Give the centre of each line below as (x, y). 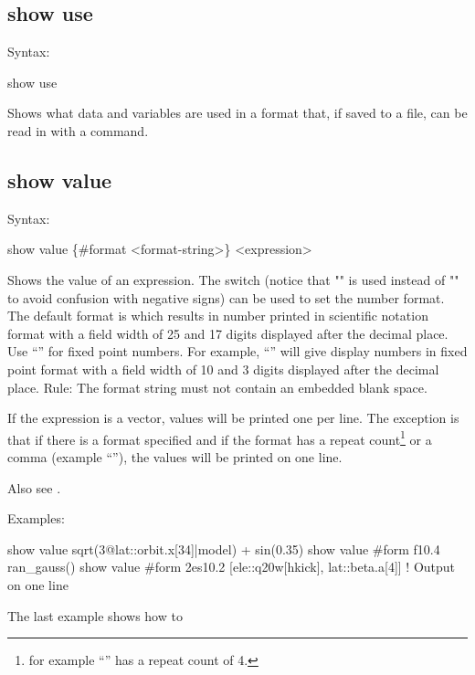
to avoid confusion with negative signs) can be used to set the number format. (226, 297)
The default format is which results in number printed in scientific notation (218, 316)
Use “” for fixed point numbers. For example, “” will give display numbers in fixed (237, 351)
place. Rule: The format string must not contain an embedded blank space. (217, 387)
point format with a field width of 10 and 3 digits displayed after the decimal (223, 369)
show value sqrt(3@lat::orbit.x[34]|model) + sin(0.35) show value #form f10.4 (224, 548)
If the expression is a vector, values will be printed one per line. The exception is (233, 418)
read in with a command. (78, 130)
